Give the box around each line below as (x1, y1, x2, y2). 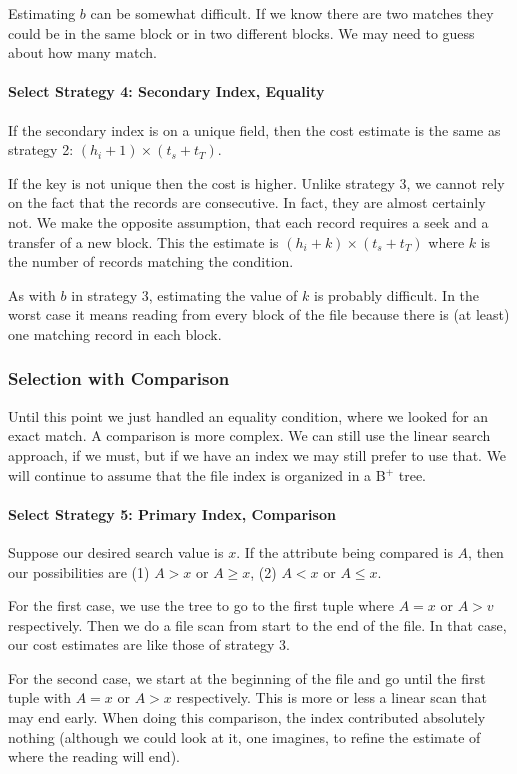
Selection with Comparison (8, 366, 230, 391)
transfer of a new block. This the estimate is (8, 231, 279, 252)
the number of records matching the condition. (8, 251, 294, 272)
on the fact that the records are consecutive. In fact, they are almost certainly (8, 192, 486, 213)
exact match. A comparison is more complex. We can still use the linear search (8, 425, 491, 446)
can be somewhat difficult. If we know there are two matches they (90, 3, 494, 23)
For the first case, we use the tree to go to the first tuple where (8, 595, 395, 616)
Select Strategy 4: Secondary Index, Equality (8, 81, 325, 102)
